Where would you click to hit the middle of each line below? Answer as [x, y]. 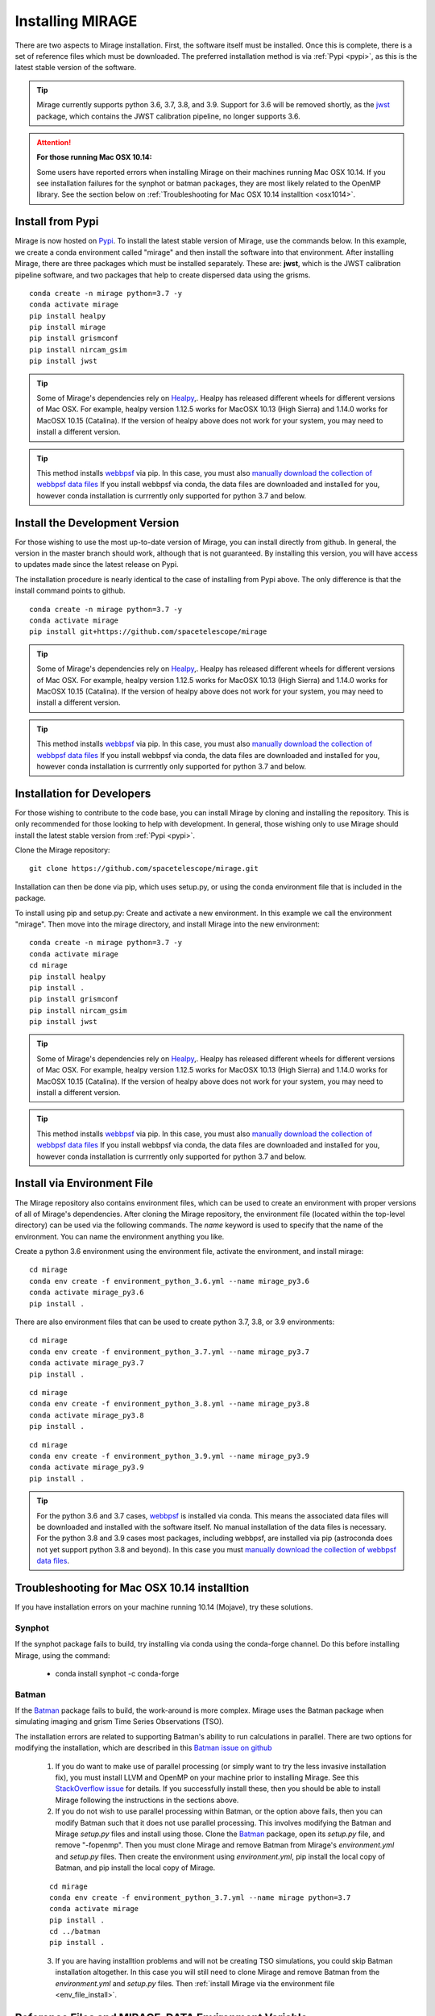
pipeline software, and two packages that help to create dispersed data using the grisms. [163, 275]
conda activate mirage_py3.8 [87, 1415]
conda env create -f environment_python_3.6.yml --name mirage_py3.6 [170, 1281]
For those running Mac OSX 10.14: [94, 157]
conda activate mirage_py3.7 [87, 1363]
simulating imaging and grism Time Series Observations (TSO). [120, 1722]
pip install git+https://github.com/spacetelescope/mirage [148, 632]
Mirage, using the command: [62, 1655]
